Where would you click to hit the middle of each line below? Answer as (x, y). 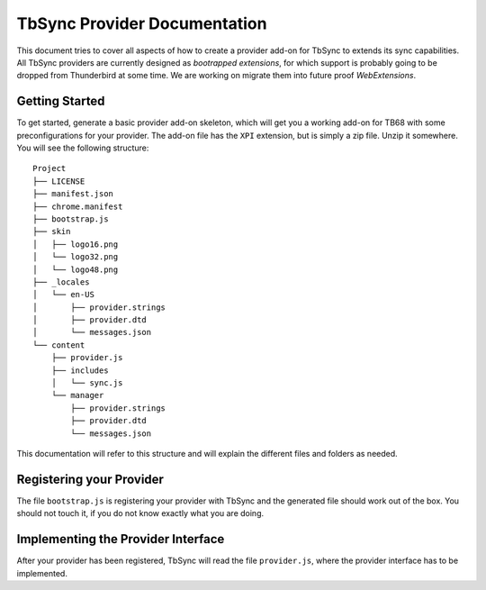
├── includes (80, 370)
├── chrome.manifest (78, 206)
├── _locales (61, 282)
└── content (59, 345)
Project (49, 168)
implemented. (42, 573)
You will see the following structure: (83, 148)
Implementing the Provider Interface (121, 539)
